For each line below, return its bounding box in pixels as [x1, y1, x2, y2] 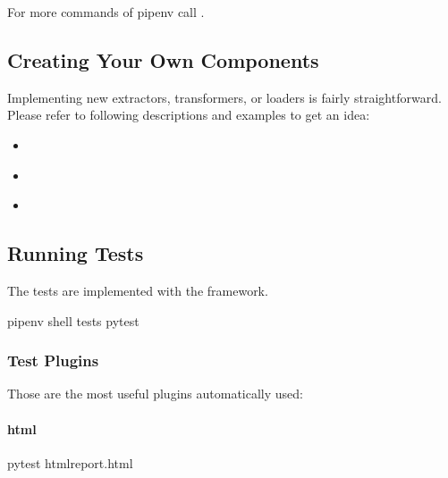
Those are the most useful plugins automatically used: [7, 384, 303, 403]
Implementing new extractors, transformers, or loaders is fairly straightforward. [7, 88, 442, 106]
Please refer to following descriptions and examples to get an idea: [7, 105, 370, 124]
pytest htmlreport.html [7, 453, 133, 472]
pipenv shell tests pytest [7, 311, 139, 330]
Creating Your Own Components [7, 46, 319, 73]
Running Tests [7, 239, 144, 267]
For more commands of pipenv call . [7, 3, 205, 21]
